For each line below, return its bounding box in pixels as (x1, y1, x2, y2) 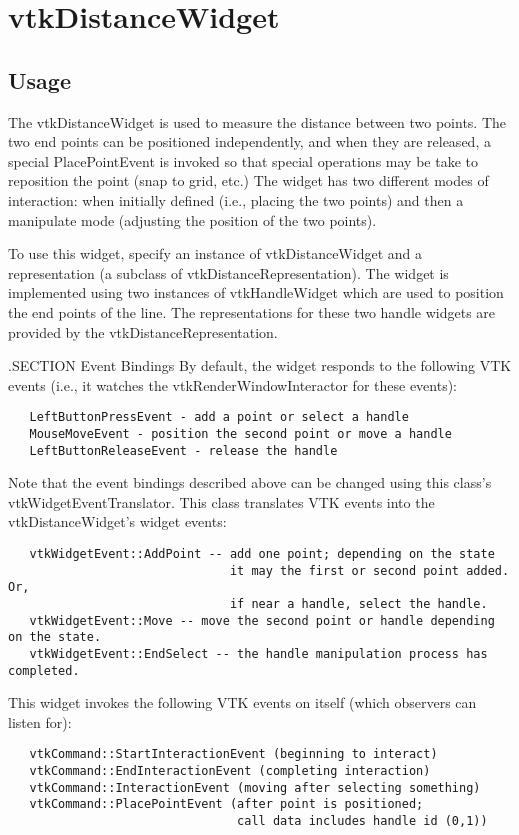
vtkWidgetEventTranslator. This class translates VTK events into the (8, 491, 435, 512)
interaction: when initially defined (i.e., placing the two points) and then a (8, 189, 464, 210)
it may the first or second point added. (229, 563, 510, 578)
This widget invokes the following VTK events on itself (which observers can (8, 692, 477, 713)
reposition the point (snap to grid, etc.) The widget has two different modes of (8, 170, 489, 191)
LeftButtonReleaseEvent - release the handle (29, 443, 338, 458)
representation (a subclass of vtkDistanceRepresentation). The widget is (8, 262, 449, 283)
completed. (8, 663, 80, 678)
